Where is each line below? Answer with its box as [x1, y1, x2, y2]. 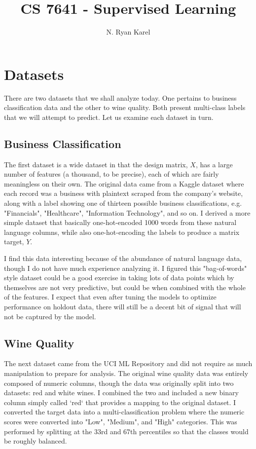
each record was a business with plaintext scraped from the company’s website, [4, 188, 243, 198]
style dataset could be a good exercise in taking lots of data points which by [4, 272, 234, 283]
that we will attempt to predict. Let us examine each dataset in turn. [4, 112, 214, 122]
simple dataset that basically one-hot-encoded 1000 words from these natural [4, 217, 237, 227]
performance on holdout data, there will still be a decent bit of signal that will [4, 301, 241, 311]
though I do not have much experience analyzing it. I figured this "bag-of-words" [4, 262, 247, 273]
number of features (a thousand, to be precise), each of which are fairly [4, 169, 219, 179]
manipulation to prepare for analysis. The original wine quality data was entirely [4, 368, 249, 378]
